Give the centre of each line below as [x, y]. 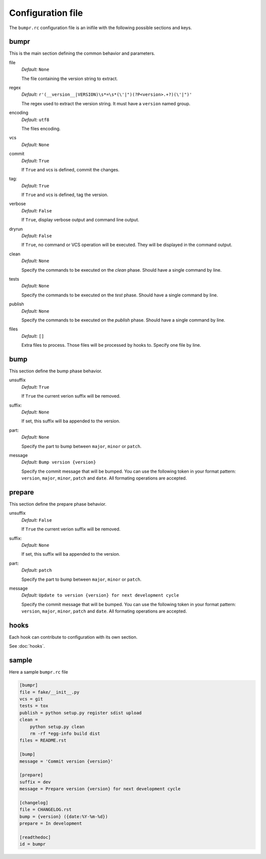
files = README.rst [43, 740]
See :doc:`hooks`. [27, 646]
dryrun [16, 229]
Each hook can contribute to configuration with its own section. [73, 637]
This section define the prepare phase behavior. [58, 504]
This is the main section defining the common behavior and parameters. [82, 53]
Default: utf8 [35, 120]
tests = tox [34, 706]
